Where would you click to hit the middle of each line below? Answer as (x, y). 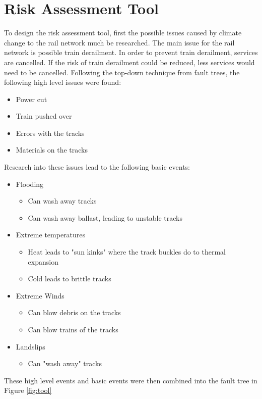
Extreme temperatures (51, 235)
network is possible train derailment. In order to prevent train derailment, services (131, 52)
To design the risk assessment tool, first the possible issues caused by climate (123, 33)
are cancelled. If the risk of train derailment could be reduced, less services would (129, 62)
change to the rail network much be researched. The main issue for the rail (119, 42)
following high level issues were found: (63, 82)
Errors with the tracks (50, 133)
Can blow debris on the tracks (74, 312)
